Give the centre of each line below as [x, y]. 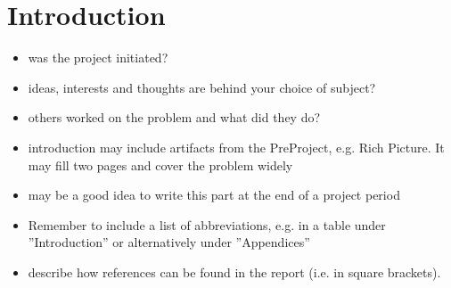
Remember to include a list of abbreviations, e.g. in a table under [207, 224]
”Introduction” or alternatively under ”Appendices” [169, 242]
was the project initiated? [98, 58]
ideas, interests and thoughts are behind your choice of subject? [202, 87]
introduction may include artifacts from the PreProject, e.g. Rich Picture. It [236, 147]
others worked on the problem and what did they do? [174, 117]
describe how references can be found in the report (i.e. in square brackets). [234, 272]
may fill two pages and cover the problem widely [160, 165]
